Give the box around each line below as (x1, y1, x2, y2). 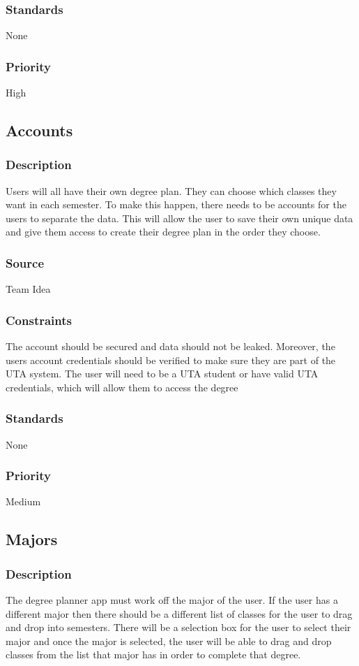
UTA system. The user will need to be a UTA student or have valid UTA (6, 366, 319, 381)
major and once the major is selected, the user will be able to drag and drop (6, 633, 332, 648)
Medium (6, 494, 41, 509)
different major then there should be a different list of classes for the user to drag (6, 606, 353, 621)
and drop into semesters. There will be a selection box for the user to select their (6, 620, 351, 635)
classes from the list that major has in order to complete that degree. (6, 647, 301, 662)
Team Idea (6, 282, 51, 296)
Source (6, 254, 45, 271)
